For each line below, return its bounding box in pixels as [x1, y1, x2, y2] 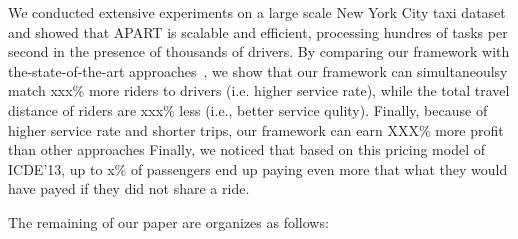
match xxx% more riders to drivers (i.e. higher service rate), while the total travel [8, 80, 510, 101]
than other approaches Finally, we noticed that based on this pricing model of [8, 139, 485, 160]
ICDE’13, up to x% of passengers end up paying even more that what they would [8, 158, 508, 179]
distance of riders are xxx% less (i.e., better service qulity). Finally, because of [8, 99, 488, 120]
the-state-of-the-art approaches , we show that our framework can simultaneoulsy [8, 60, 508, 81]
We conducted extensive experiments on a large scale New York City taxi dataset [8, 2, 506, 22]
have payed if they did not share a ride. [8, 178, 250, 199]
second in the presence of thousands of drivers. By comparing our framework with [8, 41, 510, 62]
